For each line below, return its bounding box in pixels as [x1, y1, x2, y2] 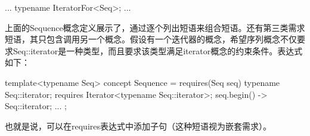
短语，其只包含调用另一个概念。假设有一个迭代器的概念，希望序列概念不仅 [5, 33, 297, 45]
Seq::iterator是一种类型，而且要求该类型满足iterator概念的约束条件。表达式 [13, 44, 303, 57]
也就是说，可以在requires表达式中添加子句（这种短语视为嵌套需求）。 [5, 119, 271, 132]
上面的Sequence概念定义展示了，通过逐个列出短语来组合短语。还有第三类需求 [5, 21, 305, 33]
